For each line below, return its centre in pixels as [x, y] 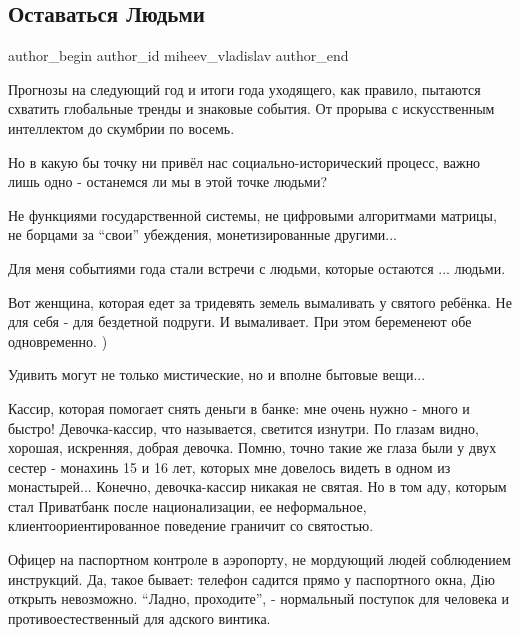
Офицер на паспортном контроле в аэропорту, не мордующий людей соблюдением [259, 559]
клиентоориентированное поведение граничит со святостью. [191, 525]
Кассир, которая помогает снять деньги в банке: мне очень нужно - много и [239, 407]
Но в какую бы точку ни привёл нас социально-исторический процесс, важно [244, 161]
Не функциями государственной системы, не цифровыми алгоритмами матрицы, [252, 214]
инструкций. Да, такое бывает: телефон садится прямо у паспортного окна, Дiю [251, 578]
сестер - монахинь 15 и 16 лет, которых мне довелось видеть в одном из [229, 466]
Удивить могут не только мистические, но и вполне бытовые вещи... [217, 374]
